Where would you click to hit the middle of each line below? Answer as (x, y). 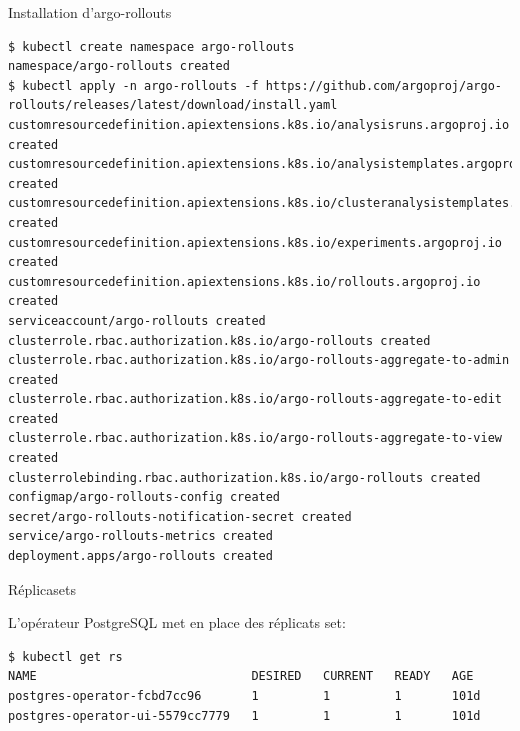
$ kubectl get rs (65, 656)
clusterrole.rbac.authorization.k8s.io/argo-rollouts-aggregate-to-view (255, 438)
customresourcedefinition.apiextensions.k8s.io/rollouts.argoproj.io (244, 281)
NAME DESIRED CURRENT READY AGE (241, 676)
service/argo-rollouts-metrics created (140, 536)
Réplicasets (42, 588)
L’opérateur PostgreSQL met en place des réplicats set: (177, 622)
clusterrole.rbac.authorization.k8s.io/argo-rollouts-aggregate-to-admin (259, 360)
